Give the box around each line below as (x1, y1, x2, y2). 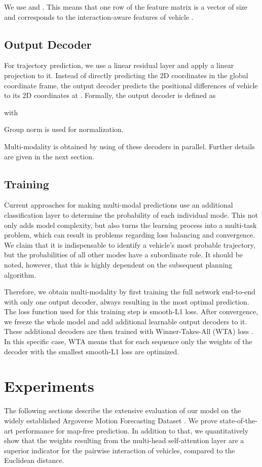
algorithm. (4, 269, 36, 280)
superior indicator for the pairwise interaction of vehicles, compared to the (4, 445, 235, 455)
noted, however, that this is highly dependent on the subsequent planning (4, 259, 233, 270)
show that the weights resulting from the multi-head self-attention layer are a (4, 435, 244, 446)
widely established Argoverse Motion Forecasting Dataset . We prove (4, 415, 217, 425)
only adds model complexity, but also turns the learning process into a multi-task (4, 219, 257, 230)
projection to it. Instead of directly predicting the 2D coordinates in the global (4, 70, 248, 80)
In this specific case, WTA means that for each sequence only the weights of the (4, 336, 252, 347)
